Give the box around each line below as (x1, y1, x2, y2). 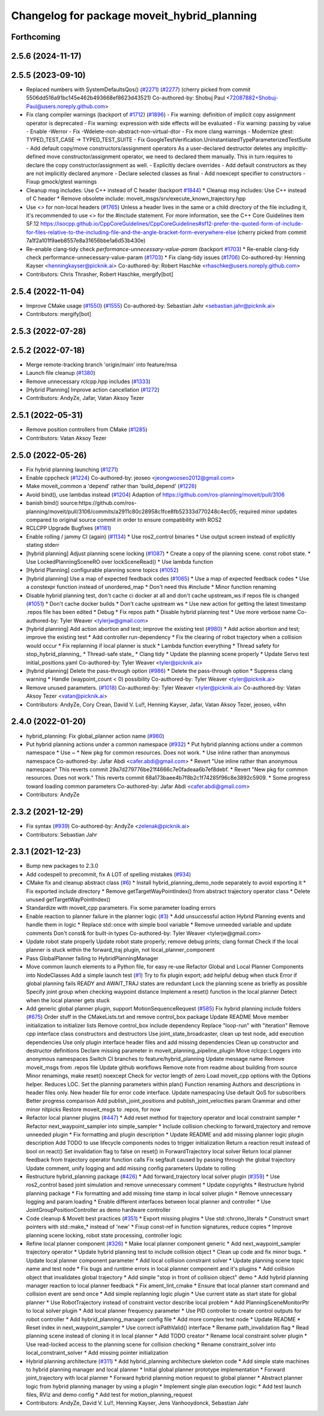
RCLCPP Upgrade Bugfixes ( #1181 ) (26, 525, 112, 532)
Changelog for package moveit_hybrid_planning (11, 9, 257, 22)
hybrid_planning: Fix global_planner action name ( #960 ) (26, 732, 164, 739)
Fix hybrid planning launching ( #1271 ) (26, 465, 118, 473)
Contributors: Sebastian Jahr (26, 831, 98, 838)
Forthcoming (11, 32, 61, 42)
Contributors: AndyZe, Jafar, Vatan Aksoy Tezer (26, 395, 145, 402)
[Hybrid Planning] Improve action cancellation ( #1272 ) (26, 386, 160, 393)
